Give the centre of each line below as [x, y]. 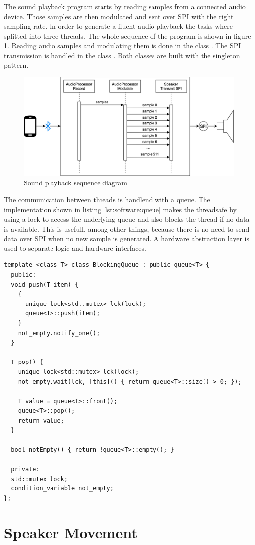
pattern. [16, 65]
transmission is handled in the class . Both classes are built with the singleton [122, 55]
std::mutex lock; [39, 479]
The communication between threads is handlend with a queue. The [107, 199]
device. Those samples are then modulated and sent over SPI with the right [119, 16]
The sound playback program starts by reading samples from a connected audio [125, 6]
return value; [41, 420]
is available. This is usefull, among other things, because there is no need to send [127, 228]
